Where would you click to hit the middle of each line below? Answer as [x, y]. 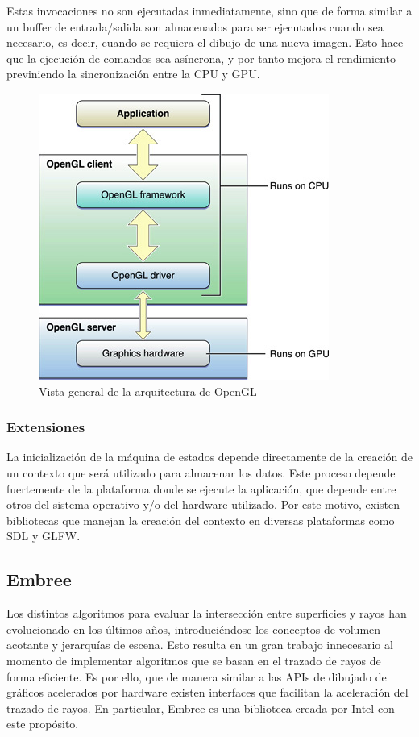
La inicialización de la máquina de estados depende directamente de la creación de [209, 457]
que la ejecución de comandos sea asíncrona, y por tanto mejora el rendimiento [201, 58]
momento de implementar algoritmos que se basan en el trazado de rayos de [194, 660]
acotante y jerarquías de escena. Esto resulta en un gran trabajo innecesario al [200, 645]
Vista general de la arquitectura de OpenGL [148, 391]
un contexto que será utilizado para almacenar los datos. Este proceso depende [201, 472]
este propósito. [43, 724]
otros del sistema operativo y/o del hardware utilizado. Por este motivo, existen [203, 504]
